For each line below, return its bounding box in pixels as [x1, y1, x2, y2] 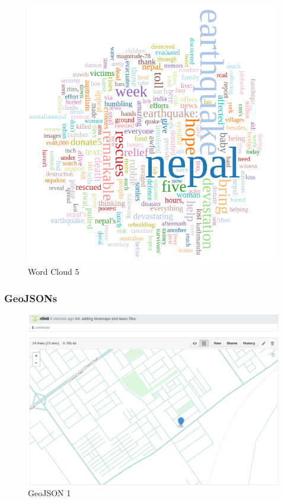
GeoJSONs [4, 290, 58, 305]
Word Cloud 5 [28, 265, 79, 278]
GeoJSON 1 [28, 487, 71, 499]
